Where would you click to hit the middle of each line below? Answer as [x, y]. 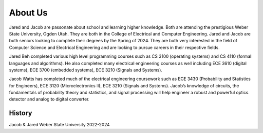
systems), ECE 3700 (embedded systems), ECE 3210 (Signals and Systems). [86, 70]
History [21, 113]
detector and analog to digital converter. [49, 99]
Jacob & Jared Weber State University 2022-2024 [59, 125]
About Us [28, 13]
